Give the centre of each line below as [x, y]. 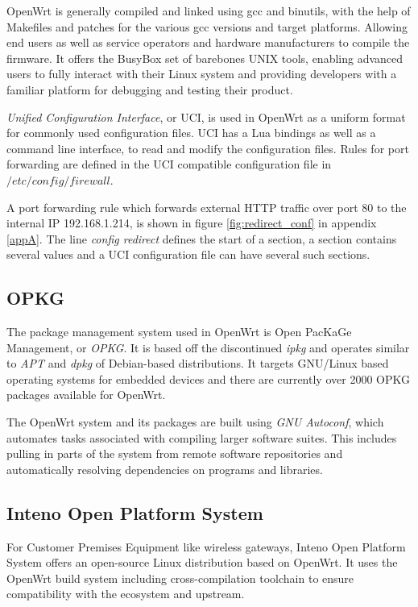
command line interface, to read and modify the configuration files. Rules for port [208, 148]
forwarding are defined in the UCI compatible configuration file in [169, 164]
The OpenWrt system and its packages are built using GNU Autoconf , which [195, 422]
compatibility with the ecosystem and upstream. [126, 594]
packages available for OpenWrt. [86, 395]
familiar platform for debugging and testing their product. [150, 89]
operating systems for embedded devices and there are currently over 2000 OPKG [208, 378]
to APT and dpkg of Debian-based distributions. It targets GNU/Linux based [198, 363]
